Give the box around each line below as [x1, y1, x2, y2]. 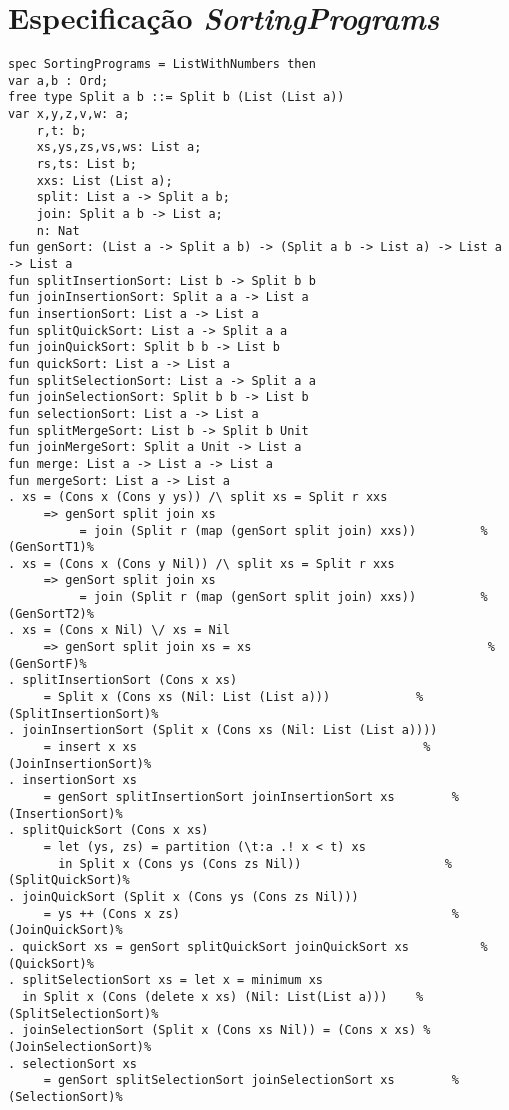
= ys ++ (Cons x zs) [43, 906, 180, 921]
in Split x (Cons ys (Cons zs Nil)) [58, 856, 302, 871]
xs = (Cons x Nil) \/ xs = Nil [22, 623, 230, 638]
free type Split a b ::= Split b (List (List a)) [8, 90, 345, 105]
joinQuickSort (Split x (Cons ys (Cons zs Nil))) [22, 889, 359, 904]
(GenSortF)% [8, 656, 87, 671]
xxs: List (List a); [36, 173, 173, 188]
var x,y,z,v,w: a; [8, 107, 130, 122]
